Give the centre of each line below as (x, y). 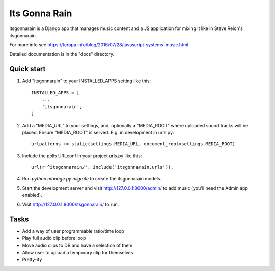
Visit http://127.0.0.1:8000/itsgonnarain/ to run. (71, 204)
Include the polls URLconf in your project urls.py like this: (82, 156)
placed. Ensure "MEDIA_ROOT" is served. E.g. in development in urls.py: (98, 132)
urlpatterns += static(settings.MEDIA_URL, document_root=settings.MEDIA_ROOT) (133, 144)
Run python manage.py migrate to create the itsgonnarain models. (92, 178)
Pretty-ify (32, 260)
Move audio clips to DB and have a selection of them (77, 245)
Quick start (28, 69)
